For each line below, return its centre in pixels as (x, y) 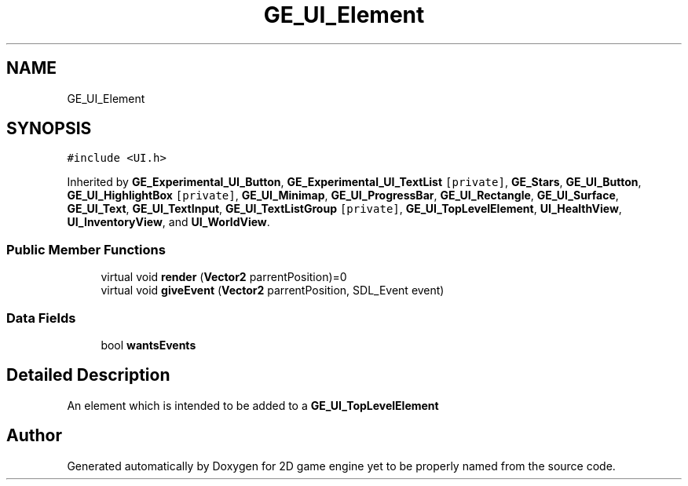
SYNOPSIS (49, 129)
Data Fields (41, 318)
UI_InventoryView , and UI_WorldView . (168, 222)
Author (34, 436)
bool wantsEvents (148, 345)
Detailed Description (88, 375)
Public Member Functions (86, 249)
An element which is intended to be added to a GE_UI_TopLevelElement (253, 405)
